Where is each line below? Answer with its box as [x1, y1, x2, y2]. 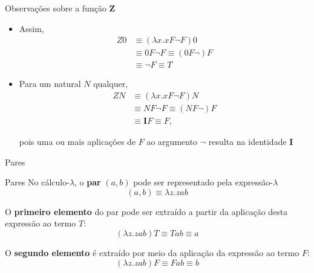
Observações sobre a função [5, 2, 106, 14]
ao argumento [146, 135, 198, 147]
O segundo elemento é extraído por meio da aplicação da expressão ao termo [5, 246, 299, 259]
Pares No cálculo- [5, 176, 70, 188]
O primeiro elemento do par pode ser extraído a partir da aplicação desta [5, 205, 288, 217]
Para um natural [19, 77, 81, 90]
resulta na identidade [208, 135, 287, 147]
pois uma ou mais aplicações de [19, 135, 136, 147]
